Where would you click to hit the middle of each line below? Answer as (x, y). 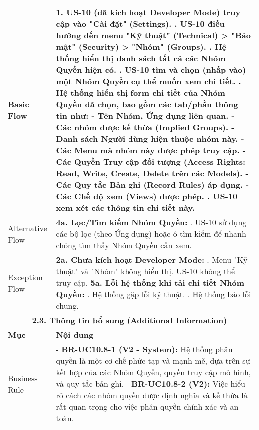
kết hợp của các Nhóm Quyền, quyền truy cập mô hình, (153, 372)
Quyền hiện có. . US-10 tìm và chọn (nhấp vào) (151, 70)
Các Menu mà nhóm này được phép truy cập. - (151, 150)
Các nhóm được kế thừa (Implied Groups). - (145, 127)
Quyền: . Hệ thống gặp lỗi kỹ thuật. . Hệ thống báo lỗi (153, 294)
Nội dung (75, 334)
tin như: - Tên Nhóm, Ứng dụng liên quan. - (145, 115)
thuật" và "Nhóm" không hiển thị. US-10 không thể (145, 271)
